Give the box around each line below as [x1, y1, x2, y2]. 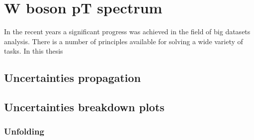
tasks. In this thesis [4, 46, 63, 56]
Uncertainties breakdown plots [4, 99, 165, 115]
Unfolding [4, 125, 44, 138]
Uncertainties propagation [4, 70, 141, 85]
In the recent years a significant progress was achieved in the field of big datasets [4, 26, 251, 37]
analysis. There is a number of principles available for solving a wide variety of [4, 36, 243, 46]
